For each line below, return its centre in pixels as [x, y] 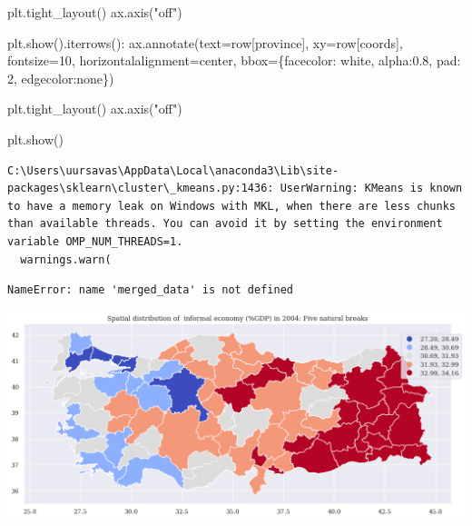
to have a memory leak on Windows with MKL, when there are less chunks [231, 206]
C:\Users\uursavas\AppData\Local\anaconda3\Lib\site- [173, 170]
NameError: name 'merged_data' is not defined [150, 290]
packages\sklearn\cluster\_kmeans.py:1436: [141, 189]
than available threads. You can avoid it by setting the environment [225, 224]
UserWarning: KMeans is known [371, 189]
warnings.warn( [66, 259]
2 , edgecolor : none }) [61, 78]
